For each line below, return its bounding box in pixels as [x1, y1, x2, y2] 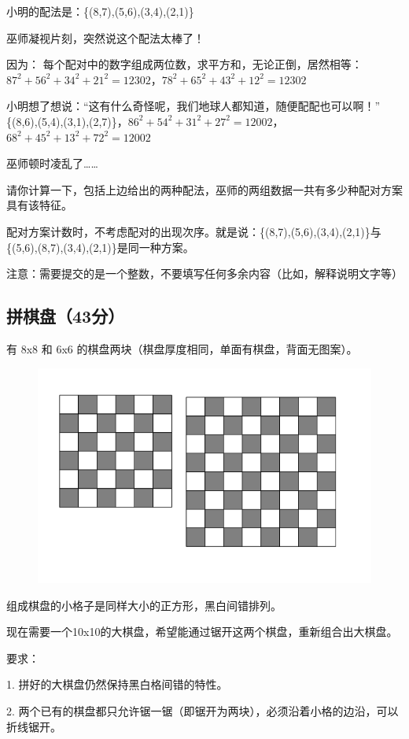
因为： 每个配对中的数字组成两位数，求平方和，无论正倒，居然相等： [6, 56, 363, 72]
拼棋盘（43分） [6, 304, 125, 328]
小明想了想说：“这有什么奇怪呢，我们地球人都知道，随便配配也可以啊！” [6, 98, 381, 114]
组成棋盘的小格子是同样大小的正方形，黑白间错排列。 [6, 597, 282, 613]
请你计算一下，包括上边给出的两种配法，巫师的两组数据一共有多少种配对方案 [6, 181, 403, 198]
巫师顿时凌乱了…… [6, 155, 98, 172]
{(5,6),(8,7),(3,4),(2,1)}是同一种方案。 [6, 238, 194, 255]
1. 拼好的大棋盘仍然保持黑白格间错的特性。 [6, 676, 228, 693]
